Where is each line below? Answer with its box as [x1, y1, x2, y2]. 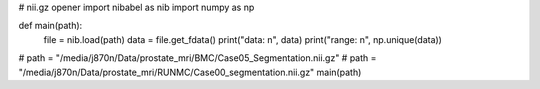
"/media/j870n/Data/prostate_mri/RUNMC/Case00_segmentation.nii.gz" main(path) [18, 66, 362, 78]
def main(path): [18, 20, 83, 32]
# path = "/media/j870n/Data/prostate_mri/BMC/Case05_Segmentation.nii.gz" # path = [18, 52, 377, 64]
